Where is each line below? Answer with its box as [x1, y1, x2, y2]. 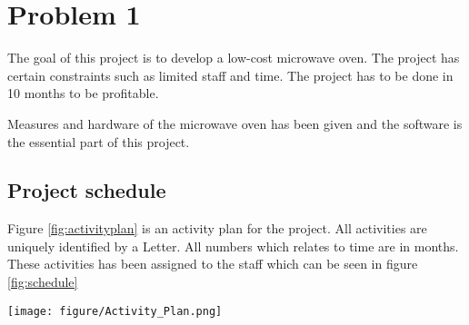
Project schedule [7, 176, 166, 204]
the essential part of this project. [7, 132, 190, 151]
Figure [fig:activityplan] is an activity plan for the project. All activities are [7, 219, 427, 238]
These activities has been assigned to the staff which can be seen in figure [7, 254, 418, 273]
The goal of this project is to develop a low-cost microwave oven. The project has [7, 48, 460, 67]
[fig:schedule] [7, 272, 78, 291]
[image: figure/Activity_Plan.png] [7, 304, 223, 318]
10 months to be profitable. [7, 84, 159, 103]
